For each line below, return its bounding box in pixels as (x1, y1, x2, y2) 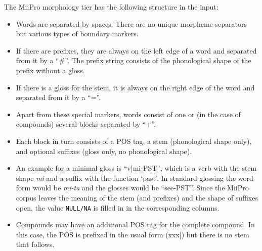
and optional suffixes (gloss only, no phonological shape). (16, 145, 192, 156)
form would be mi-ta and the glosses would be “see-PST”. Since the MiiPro (16, 182, 249, 193)
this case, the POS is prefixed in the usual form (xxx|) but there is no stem (16, 229, 249, 239)
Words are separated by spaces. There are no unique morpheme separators (16, 18, 247, 29)
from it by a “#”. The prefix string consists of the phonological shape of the (16, 55, 251, 66)
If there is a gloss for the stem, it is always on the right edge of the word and (16, 82, 255, 92)
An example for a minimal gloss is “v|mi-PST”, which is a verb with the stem (16, 163, 257, 173)
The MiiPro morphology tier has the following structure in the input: (4, 2, 219, 12)
